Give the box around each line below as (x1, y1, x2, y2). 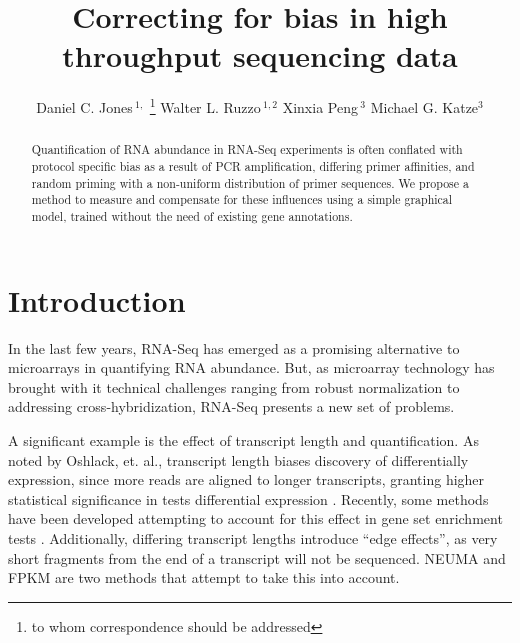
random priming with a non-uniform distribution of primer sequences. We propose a (31, 174, 469, 191)
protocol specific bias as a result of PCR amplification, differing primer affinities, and (31, 158, 475, 175)
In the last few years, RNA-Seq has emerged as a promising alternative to (8, 337, 460, 358)
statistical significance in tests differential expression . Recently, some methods (8, 488, 489, 509)
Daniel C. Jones (36, 96, 133, 117)
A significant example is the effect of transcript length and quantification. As (8, 429, 479, 450)
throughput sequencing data (62, 35, 458, 76)
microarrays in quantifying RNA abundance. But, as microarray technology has (8, 357, 495, 378)
